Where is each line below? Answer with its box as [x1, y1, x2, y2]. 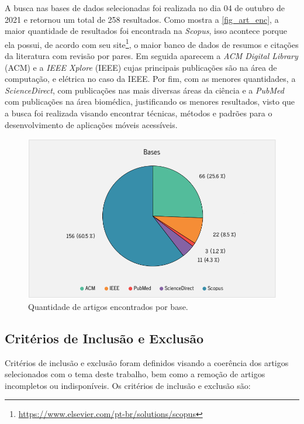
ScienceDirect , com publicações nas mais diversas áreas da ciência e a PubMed [5, 84, 284, 96]
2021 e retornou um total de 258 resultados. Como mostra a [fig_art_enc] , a [5, 13, 279, 25]
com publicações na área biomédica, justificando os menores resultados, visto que [5, 95, 295, 108]
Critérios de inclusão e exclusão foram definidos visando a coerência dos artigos [5, 356, 289, 368]
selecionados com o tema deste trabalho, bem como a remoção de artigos [5, 368, 265, 380]
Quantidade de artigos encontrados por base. [28, 300, 188, 312]
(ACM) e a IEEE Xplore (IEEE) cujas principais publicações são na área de [5, 61, 277, 73]
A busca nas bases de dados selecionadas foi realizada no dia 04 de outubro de [5, 2, 285, 13]
